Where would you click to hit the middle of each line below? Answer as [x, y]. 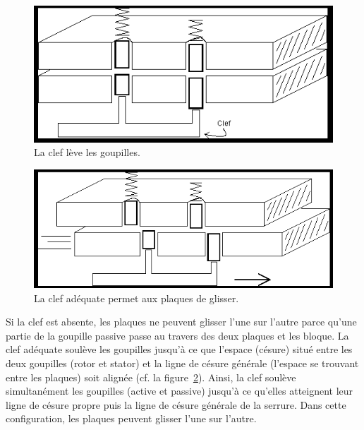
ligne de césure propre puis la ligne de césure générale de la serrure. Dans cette [176, 404]
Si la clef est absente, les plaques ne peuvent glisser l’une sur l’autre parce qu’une [181, 322]
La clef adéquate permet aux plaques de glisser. [136, 298]
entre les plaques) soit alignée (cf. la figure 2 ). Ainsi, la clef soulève [151, 377]
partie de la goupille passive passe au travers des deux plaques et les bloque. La [177, 335]
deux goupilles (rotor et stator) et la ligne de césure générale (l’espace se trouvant [182, 363]
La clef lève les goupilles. [87, 152]
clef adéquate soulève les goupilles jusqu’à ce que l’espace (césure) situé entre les [179, 349]
